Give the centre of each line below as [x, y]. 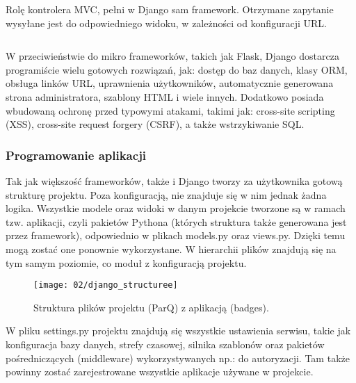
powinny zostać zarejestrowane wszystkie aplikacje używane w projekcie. [160, 372]
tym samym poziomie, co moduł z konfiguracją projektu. [126, 262]
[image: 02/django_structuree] [106, 285]
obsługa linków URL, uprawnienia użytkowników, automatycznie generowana [170, 83]
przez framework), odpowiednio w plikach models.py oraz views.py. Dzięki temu [176, 235]
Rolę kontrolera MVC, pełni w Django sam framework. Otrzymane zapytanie [170, 9]
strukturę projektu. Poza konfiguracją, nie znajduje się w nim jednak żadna [166, 194]
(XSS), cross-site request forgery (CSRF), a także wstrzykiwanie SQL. [155, 124]
